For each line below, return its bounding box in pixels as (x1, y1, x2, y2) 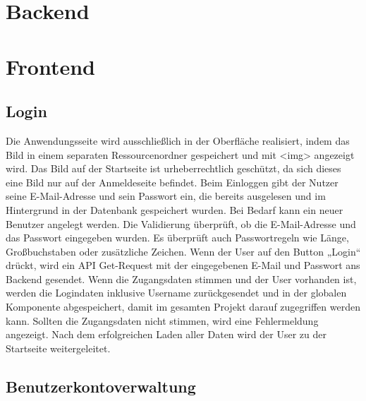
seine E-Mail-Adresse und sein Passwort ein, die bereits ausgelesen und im (6, 188, 326, 203)
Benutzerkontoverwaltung (6, 375, 196, 397)
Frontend (6, 52, 96, 80)
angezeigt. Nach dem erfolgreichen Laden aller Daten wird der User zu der (6, 327, 327, 342)
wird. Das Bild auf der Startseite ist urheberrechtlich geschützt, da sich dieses (6, 161, 341, 176)
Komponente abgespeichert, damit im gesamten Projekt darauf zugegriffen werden (6, 299, 360, 314)
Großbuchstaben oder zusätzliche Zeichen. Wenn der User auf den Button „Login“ (6, 244, 361, 258)
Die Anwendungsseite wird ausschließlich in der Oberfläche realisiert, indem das (6, 133, 350, 148)
